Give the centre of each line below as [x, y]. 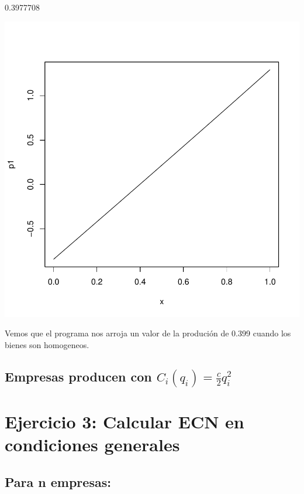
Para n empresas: [58, 481]
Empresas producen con [78, 376]
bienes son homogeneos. [47, 344]
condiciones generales [92, 444]
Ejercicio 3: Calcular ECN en [125, 422]
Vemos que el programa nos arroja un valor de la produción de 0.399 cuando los [148, 333]
